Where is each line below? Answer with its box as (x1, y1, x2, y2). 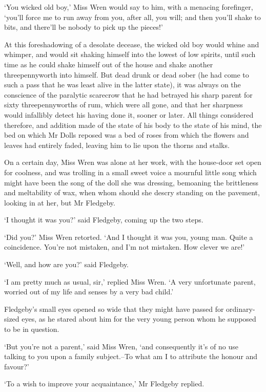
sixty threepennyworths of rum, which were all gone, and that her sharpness (4, 99, 243, 110)
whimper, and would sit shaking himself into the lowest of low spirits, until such (4, 49, 256, 60)
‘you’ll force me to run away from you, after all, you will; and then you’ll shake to (4, 11, 261, 22)
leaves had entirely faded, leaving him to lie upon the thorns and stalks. (4, 139, 230, 150)
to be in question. (4, 324, 59, 334)
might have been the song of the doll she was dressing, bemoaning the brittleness (4, 177, 259, 188)
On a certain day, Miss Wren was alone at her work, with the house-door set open (4, 157, 261, 167)
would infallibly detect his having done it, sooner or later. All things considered (4, 109, 254, 120)
